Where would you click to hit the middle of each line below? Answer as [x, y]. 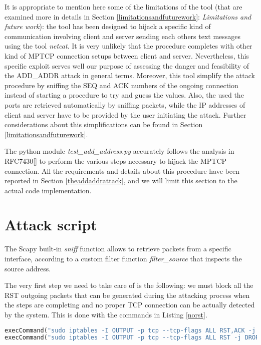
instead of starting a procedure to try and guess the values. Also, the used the [124, 95]
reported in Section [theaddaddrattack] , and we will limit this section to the [121, 181]
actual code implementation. [48, 190]
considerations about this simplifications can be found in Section [104, 124]
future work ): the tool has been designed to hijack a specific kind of [108, 26]
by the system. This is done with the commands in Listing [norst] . [106, 314]
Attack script [51, 225]
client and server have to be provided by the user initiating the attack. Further [125, 114]
